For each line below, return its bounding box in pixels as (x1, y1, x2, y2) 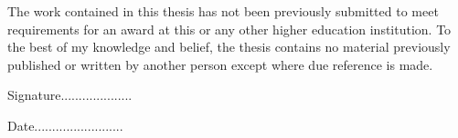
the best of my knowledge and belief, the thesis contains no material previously (7, 37, 451, 56)
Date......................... (7, 115, 123, 134)
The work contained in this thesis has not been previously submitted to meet (7, 2, 439, 20)
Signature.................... (7, 85, 133, 104)
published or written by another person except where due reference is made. (7, 54, 433, 74)
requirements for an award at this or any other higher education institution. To (7, 19, 452, 38)
